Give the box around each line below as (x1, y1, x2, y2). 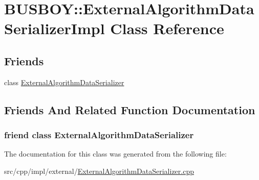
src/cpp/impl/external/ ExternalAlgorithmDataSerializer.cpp (4, 165, 194, 176)
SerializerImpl (4, 18, 105, 39)
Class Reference (110, 18, 224, 39)
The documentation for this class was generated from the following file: (4, 148, 227, 159)
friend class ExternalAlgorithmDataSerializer (4, 128, 194, 141)
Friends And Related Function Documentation (4, 101, 255, 117)
